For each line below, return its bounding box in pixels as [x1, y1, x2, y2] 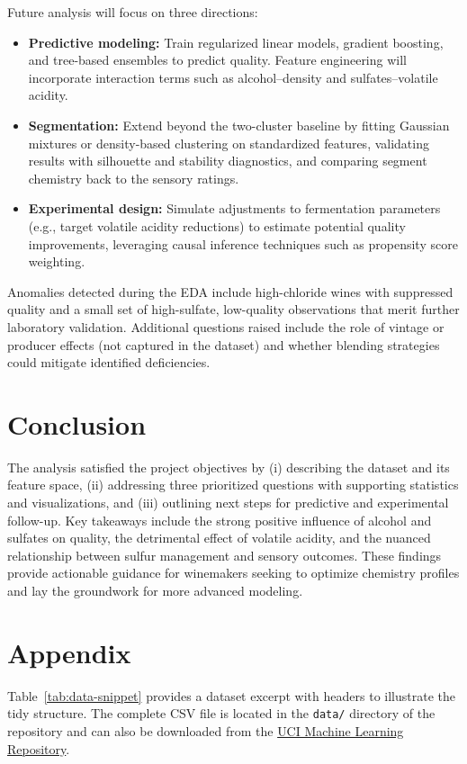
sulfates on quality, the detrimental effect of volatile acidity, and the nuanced [7, 528, 431, 547]
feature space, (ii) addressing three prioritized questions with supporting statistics [7, 475, 459, 494]
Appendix [7, 634, 131, 670]
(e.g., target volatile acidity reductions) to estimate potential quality [28, 216, 406, 235]
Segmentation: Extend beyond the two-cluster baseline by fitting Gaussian [28, 115, 450, 134]
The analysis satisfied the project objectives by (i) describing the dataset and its [7, 457, 450, 476]
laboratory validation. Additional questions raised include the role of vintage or [7, 317, 445, 336]
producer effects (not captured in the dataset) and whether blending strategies [7, 335, 440, 354]
